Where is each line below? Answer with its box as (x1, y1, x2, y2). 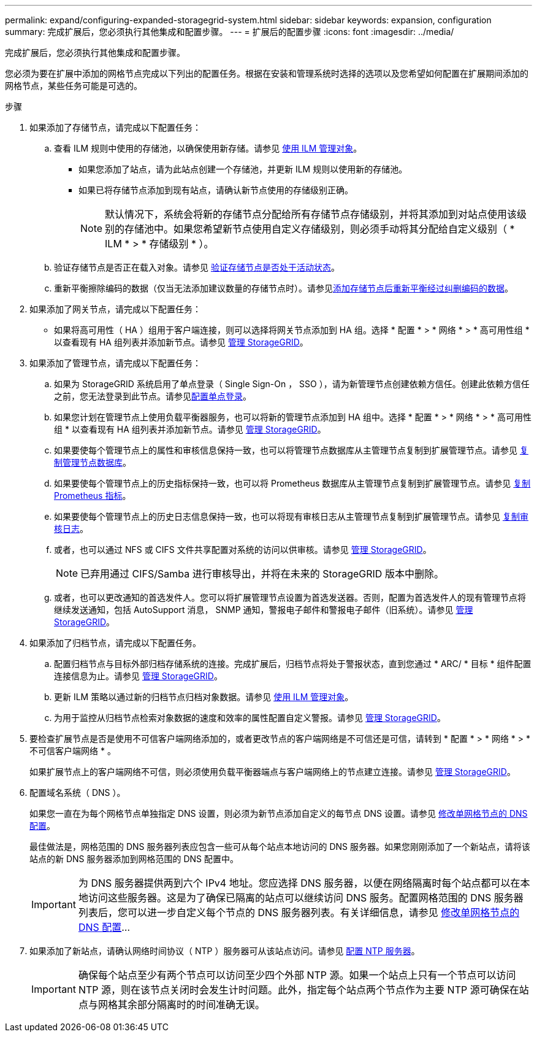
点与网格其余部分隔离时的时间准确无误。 (78, 998, 265, 1011)
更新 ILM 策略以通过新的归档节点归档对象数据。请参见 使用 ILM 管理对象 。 (54, 692, 354, 702)
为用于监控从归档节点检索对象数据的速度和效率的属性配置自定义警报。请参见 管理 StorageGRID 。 (54, 712, 446, 723)
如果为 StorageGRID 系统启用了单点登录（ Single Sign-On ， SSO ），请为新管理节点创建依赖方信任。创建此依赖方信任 (54, 379, 530, 389)
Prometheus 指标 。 (54, 490, 131, 501)
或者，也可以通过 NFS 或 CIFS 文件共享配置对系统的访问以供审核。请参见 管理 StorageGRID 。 (54, 544, 432, 555)
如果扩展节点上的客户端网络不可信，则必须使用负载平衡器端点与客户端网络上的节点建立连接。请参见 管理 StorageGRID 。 (29, 766, 516, 777)
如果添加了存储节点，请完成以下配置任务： (29, 122, 201, 133)
